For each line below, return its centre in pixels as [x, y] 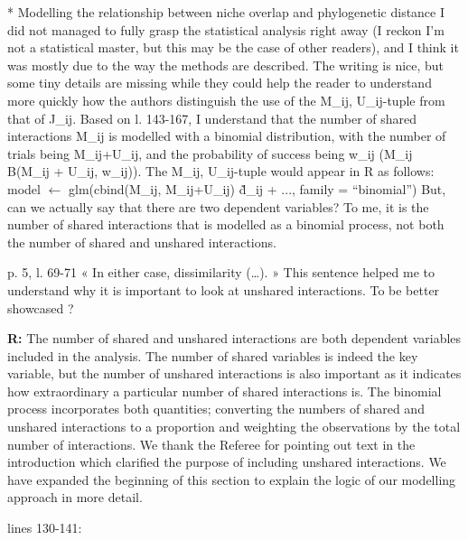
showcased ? [41, 307]
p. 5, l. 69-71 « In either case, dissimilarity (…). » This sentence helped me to [221, 272]
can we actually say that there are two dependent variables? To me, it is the [218, 206]
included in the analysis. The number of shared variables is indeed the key [213, 355]
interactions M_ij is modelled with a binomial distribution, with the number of [227, 136]
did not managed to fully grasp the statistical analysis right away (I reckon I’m [226, 29]
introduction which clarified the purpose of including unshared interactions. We [227, 462]
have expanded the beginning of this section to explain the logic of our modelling [232, 479]
